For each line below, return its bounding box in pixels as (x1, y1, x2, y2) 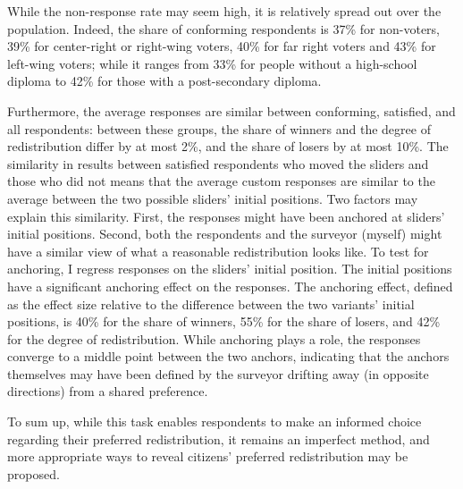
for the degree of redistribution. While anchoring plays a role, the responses (7, 329, 421, 348)
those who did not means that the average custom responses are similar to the (7, 172, 435, 190)
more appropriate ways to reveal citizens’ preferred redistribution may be (7, 447, 408, 466)
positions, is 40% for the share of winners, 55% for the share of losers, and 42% (7, 312, 441, 331)
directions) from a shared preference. (7, 382, 208, 400)
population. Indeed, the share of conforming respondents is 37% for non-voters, (7, 19, 441, 38)
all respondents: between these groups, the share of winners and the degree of (7, 119, 431, 138)
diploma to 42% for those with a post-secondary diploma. (7, 72, 322, 90)
